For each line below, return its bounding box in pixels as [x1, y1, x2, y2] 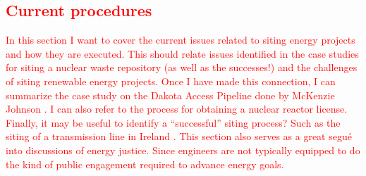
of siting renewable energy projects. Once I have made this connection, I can [6, 73, 336, 88]
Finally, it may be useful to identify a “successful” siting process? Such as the [6, 115, 341, 130]
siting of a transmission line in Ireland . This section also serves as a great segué [6, 129, 352, 144]
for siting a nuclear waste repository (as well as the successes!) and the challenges [6, 60, 358, 75]
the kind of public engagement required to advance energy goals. [6, 156, 284, 171]
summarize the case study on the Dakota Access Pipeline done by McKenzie [6, 87, 335, 102]
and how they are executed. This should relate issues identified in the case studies [6, 46, 359, 61]
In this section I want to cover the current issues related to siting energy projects [6, 32, 355, 47]
